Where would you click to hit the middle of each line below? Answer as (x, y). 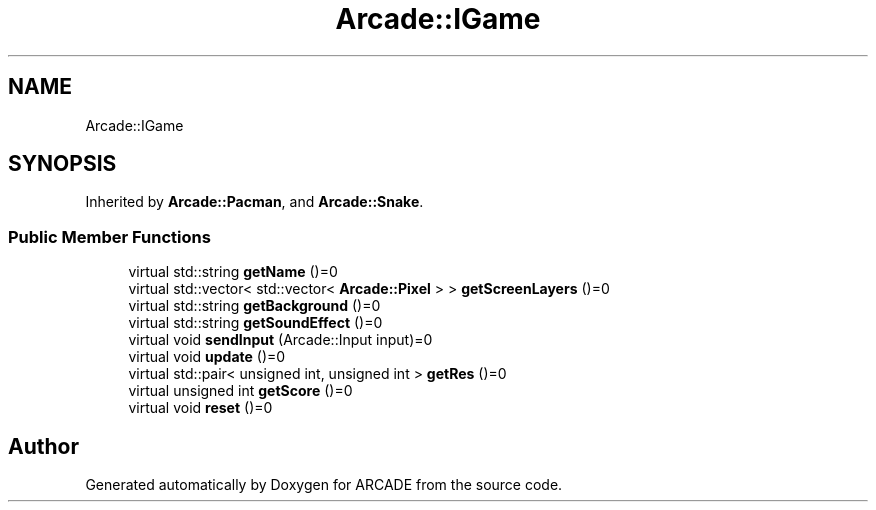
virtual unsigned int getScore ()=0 (240, 391)
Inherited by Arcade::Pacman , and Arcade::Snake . (254, 202)
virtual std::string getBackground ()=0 (254, 306)
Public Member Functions (109, 236)
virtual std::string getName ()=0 (233, 272)
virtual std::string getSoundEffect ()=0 (255, 323)
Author (43, 446)
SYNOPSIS (62, 164)
